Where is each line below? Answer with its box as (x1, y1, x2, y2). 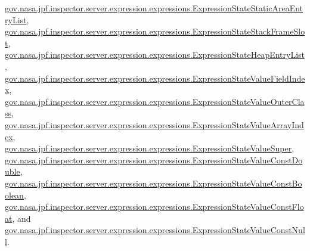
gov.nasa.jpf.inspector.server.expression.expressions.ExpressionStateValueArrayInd (5, 118, 304, 131)
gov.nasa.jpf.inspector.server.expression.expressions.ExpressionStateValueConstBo (5, 176, 302, 189)
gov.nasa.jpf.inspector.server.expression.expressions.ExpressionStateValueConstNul (5, 224, 305, 236)
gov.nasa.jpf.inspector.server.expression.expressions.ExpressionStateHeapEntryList (5, 48, 305, 61)
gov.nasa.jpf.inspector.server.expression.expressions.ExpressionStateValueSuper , (5, 142, 294, 154)
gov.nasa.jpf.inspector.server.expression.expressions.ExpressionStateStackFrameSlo (5, 25, 305, 38)
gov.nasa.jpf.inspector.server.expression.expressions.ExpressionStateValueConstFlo (5, 200, 304, 213)
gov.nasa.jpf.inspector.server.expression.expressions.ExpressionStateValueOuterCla (5, 95, 305, 107)
